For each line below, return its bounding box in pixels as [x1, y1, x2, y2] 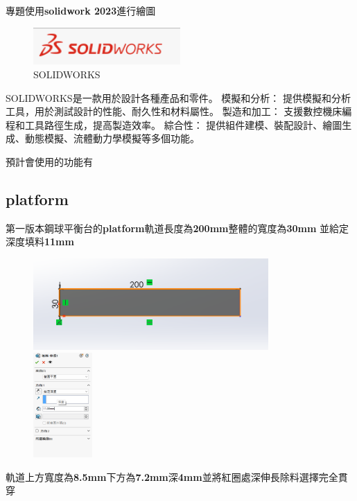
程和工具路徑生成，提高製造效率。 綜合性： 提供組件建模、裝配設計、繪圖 [6, 117, 342, 132]
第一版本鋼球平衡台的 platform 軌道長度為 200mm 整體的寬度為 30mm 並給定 [6, 220, 349, 235]
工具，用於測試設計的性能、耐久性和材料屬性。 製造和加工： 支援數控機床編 [6, 104, 352, 118]
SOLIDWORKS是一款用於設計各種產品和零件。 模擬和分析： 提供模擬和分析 [6, 90, 351, 105]
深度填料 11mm [6, 234, 74, 249]
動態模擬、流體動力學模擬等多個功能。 [24, 131, 200, 146]
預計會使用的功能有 [6, 154, 93, 168]
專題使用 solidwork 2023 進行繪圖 [6, 3, 156, 17]
